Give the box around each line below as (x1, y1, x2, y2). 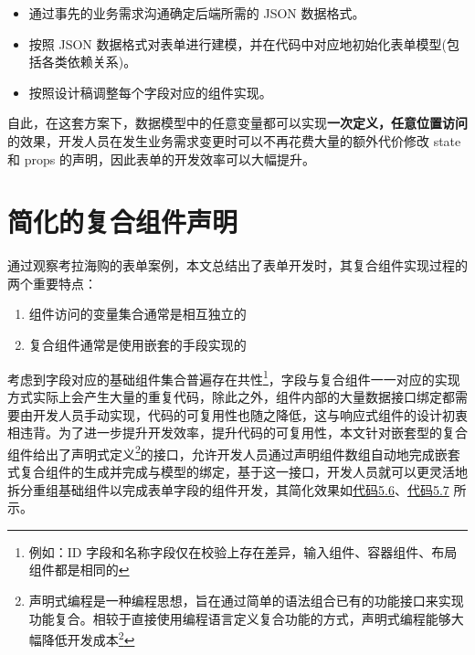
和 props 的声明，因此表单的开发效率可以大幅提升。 (7, 149, 315, 168)
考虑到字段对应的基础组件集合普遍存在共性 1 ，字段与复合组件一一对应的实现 (7, 366, 460, 388)
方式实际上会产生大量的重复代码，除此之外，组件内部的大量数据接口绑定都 (7, 386, 455, 406)
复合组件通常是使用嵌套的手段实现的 (28, 335, 247, 354)
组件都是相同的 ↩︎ (28, 560, 130, 579)
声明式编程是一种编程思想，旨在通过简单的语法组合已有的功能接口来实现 (28, 590, 464, 609)
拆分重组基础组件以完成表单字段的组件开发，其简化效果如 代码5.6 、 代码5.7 (7, 480, 449, 499)
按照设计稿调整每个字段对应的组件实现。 (28, 82, 272, 101)
